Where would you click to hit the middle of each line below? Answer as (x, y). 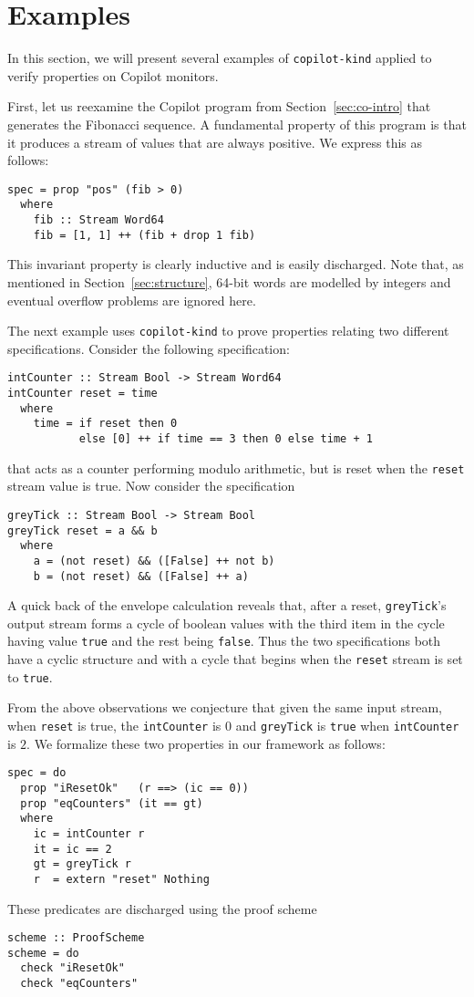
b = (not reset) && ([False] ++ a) (141, 576)
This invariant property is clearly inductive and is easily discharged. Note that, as (236, 264)
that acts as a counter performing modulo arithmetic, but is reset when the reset (236, 467)
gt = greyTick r (82, 864)
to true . (30, 676)
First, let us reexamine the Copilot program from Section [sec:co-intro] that (219, 106)
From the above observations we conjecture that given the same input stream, (225, 707)
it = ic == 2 (72, 849)
